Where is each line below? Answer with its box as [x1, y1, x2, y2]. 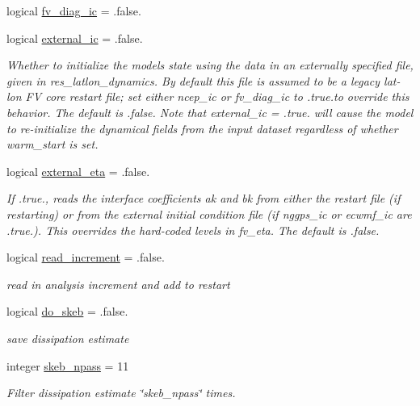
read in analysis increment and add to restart [6, 275, 230, 292]
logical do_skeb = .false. [6, 303, 128, 320]
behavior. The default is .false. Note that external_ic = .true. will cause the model [6, 103, 414, 120]
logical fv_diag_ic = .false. [6, 2, 141, 19]
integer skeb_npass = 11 [6, 357, 129, 374]
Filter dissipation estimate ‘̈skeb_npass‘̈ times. [6, 384, 236, 401]
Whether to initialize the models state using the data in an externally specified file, [6, 57, 414, 73]
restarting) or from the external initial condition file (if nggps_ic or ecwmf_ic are [6, 205, 412, 222]
